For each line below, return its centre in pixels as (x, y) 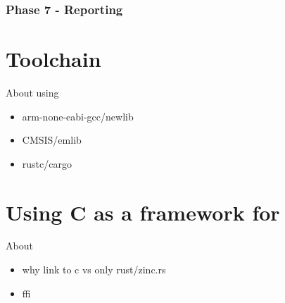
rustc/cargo (47, 163)
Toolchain (53, 59)
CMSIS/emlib (52, 140)
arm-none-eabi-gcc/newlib (78, 116)
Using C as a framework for (143, 212)
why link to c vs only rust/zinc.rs (94, 270)
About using (32, 92)
